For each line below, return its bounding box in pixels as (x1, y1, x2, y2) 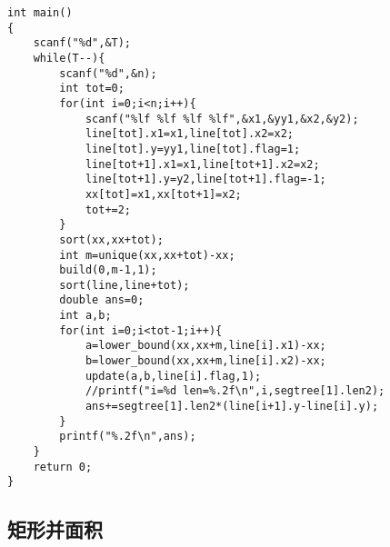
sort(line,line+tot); (59, 278, 190, 292)
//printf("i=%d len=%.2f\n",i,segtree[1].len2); (85, 384, 385, 398)
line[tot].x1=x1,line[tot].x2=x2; (85, 127, 294, 141)
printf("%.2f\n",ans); (59, 430, 196, 443)
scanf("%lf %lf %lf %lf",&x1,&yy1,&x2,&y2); (85, 112, 359, 125)
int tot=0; (59, 82, 125, 95)
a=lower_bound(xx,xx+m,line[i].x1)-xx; (85, 339, 326, 353)
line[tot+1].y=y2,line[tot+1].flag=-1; (85, 173, 326, 186)
